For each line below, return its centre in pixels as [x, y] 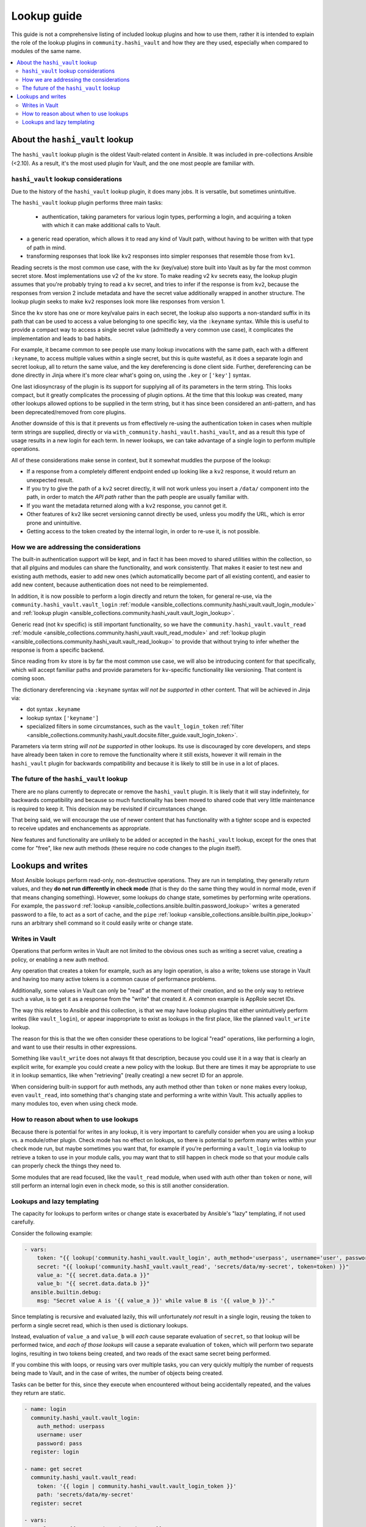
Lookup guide [47, 16]
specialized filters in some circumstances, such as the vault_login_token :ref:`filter [135, 726]
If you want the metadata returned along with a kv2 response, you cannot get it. [127, 505]
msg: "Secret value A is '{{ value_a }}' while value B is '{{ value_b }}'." [156, 1301]
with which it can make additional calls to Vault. [101, 225]
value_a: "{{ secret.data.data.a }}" [93, 1275]
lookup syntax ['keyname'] [63, 718]
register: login [55, 1452]
